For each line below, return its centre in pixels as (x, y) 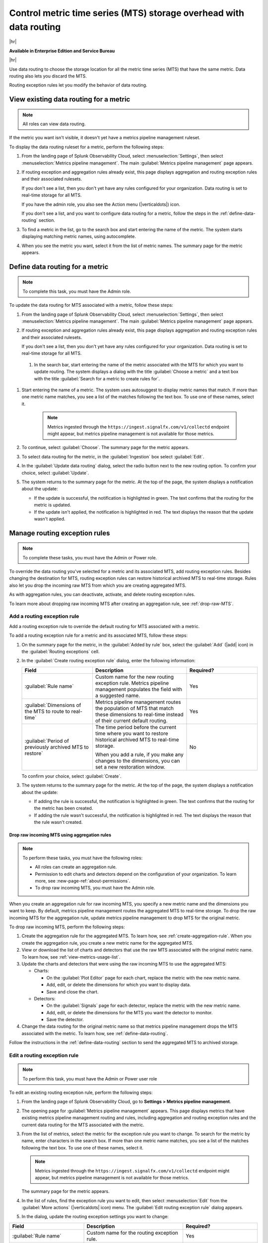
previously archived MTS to (57, 747)
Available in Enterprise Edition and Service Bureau (62, 51)
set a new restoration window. (130, 767)
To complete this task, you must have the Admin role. (77, 291)
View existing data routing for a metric (70, 99)
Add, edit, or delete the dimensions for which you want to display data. (119, 985)
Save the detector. (65, 1020)
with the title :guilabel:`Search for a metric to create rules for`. (97, 378)
